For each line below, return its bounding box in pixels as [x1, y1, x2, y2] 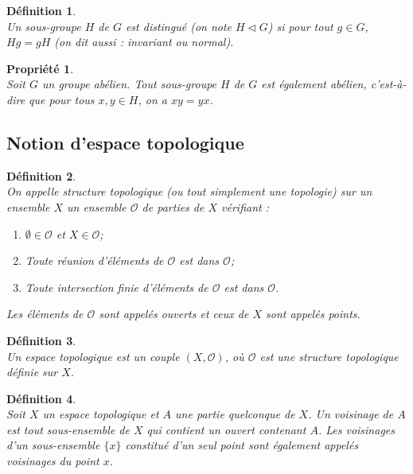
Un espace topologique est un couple [6, 348, 180, 364]
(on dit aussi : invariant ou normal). [54, 33, 234, 50]
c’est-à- [370, 76, 407, 92]
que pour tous [29, 91, 95, 107]
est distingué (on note [125, 17, 232, 34]
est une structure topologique [259, 348, 399, 364]
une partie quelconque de [175, 406, 295, 422]
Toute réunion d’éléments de [25, 252, 164, 269]
